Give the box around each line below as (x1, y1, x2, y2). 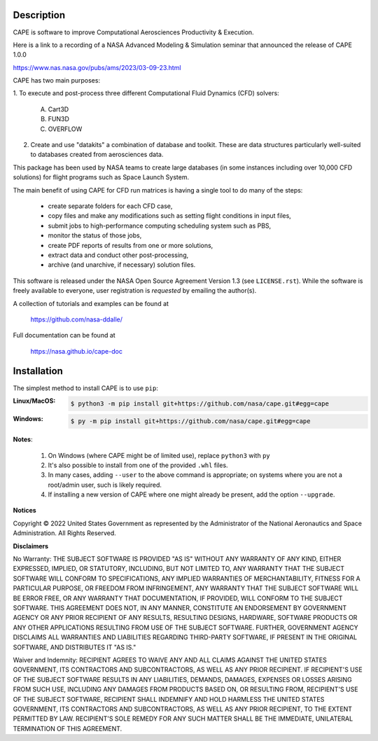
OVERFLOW (48, 125, 83, 133)
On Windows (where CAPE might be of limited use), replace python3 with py (48, 451, 271, 459)
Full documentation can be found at (13, 331, 115, 340)
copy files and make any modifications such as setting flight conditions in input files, (48, 212, 292, 220)
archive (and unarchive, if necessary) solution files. (48, 261, 196, 269)
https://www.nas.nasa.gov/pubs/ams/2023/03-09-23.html (13, 63, 181, 71)
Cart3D (48, 105, 69, 113)
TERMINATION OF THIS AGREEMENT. (13, 724, 122, 733)
